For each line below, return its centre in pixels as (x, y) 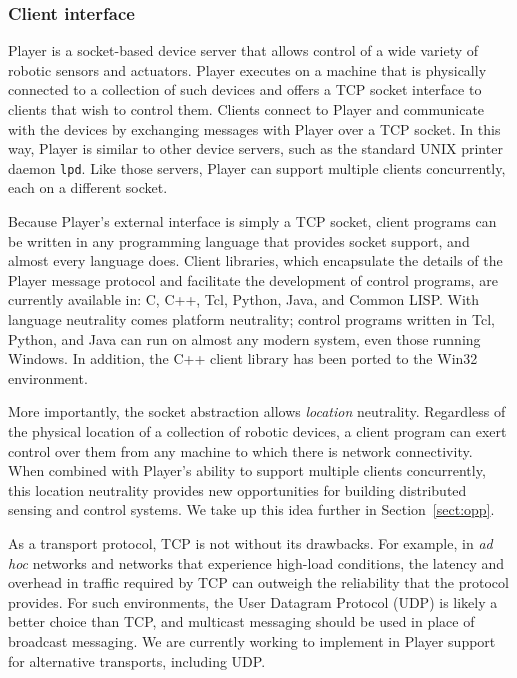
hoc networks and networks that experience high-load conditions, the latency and (256, 562)
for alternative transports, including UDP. (137, 660)
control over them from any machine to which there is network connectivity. (240, 450)
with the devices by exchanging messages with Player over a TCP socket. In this (254, 128)
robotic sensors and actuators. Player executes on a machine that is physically (247, 69)
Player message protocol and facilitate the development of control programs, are (253, 279)
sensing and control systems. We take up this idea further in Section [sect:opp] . (251, 509)
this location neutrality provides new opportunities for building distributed (237, 489)
